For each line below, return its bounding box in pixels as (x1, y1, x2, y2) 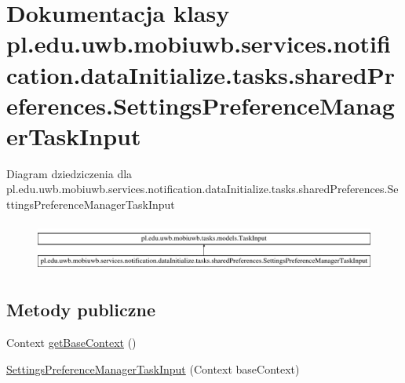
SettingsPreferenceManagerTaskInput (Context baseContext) (6, 360, 300, 377)
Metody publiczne (6, 297, 155, 322)
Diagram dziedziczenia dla (6, 165, 133, 181)
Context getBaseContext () (6, 334, 137, 351)
